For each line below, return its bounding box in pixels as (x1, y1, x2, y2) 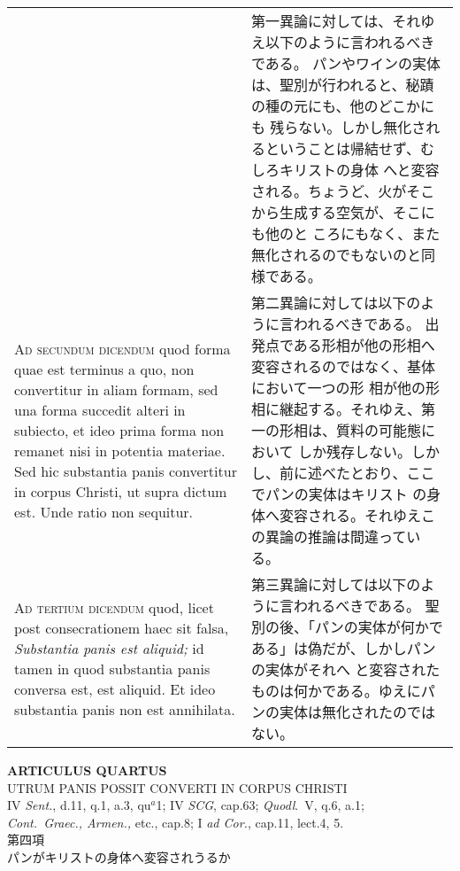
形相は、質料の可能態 (280, 420, 422, 440)
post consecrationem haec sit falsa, (14, 618, 229, 638)
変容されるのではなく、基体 (251, 356, 436, 377)
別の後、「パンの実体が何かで (251, 617, 443, 637)
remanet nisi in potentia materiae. (14, 439, 226, 461)
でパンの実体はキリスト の (251, 484, 427, 504)
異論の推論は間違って (265, 526, 407, 547)
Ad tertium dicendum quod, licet (14, 597, 214, 618)
